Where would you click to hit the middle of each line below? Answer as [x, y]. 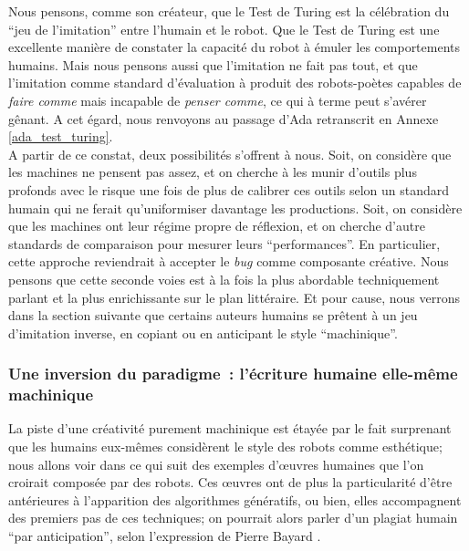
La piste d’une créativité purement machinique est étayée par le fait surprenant [230, 428]
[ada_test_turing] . [61, 136]
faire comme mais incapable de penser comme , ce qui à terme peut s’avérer [218, 100]
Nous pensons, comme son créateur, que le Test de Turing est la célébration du [229, 11]
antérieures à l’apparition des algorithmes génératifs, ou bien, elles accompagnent [235, 499]
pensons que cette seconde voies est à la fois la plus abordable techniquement [224, 279]
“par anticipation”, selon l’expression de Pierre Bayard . [165, 535]
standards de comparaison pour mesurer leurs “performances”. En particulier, [224, 243]
